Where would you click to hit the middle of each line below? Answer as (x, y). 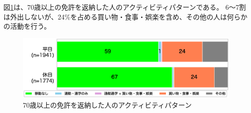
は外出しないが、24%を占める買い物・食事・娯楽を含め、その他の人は (115, 16)
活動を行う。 (30, 26)
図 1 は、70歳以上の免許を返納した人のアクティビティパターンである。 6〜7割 (125, 7)
